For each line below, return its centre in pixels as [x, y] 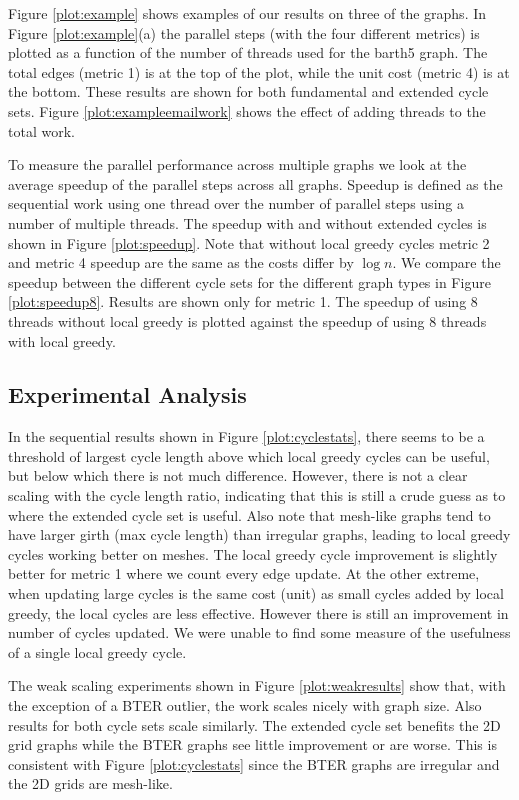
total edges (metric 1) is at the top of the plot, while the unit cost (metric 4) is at [259, 71]
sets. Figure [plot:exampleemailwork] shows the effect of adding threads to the [247, 110]
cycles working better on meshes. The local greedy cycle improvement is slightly [253, 553]
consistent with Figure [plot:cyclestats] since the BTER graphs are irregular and [254, 763]
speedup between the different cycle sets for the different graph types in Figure [249, 281]
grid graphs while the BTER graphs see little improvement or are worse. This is [252, 744]
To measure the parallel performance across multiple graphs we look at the [237, 164]
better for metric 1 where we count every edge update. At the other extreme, [244, 573]
